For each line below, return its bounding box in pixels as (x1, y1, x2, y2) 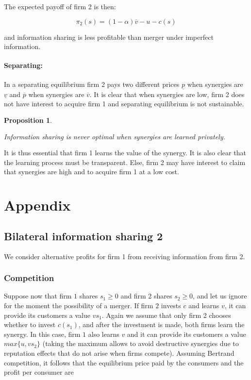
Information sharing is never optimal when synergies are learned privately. (4, 131, 225, 141)
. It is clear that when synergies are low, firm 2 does (89, 89, 245, 99)
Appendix (4, 195, 71, 215)
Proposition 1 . (4, 115, 52, 125)
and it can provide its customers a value (127, 329, 246, 339)
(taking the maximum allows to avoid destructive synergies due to (42, 338, 239, 348)
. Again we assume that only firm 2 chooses (101, 310, 231, 320)
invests (161, 300, 181, 310)
